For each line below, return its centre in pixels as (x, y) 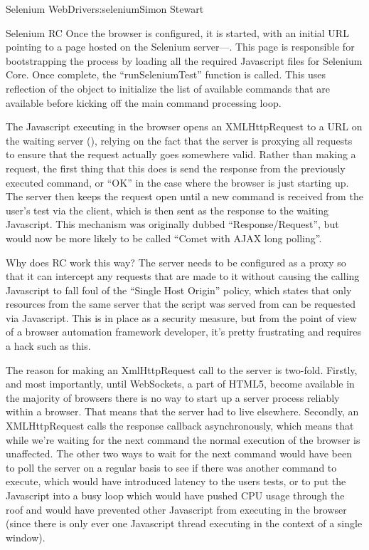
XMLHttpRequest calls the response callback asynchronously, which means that (180, 426)
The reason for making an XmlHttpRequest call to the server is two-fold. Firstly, (182, 369)
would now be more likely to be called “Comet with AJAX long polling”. (164, 238)
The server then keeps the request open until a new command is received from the (184, 196)
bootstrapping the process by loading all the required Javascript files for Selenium (184, 60)
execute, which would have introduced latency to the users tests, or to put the (176, 481)
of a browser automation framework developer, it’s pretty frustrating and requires (184, 332)
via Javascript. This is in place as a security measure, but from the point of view (181, 317)
